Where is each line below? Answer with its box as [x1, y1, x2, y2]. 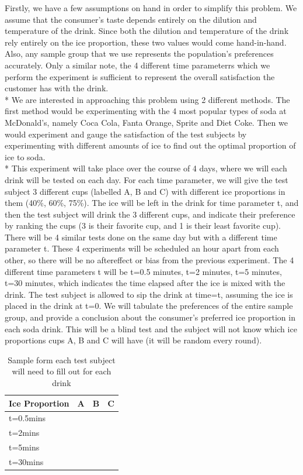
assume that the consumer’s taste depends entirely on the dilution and [5, 13, 257, 25]
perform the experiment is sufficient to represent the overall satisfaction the [5, 70, 275, 82]
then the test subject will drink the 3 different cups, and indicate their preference [5, 208, 295, 220]
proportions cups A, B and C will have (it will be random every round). [5, 334, 262, 346]
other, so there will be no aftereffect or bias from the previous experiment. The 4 [5, 254, 294, 266]
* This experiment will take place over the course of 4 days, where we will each [5, 162, 287, 174]
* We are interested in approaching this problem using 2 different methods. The [5, 93, 290, 105]
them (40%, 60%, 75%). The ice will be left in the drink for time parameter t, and [5, 197, 299, 209]
